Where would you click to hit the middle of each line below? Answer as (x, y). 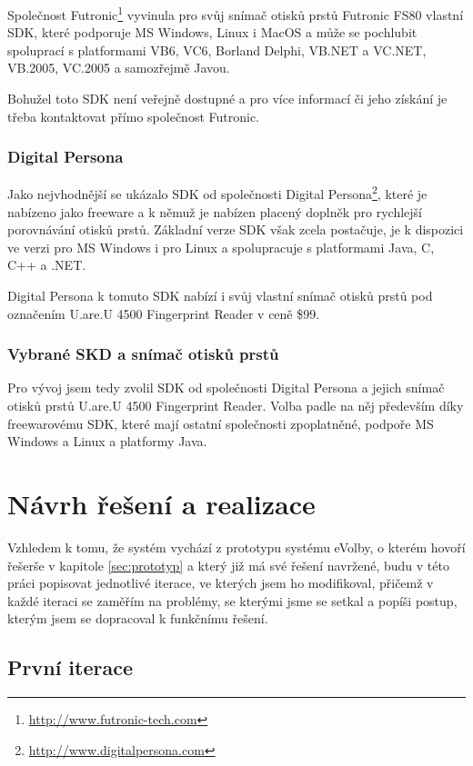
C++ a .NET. (47, 265)
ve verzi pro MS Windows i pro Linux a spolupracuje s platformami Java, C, (221, 247)
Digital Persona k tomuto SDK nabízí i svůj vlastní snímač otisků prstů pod (220, 296)
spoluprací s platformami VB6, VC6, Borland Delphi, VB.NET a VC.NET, (217, 50)
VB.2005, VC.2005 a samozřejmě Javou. (119, 68)
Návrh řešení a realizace (161, 504)
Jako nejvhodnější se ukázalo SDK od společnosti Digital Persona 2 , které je (217, 193)
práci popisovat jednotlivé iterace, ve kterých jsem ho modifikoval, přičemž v (221, 583)
